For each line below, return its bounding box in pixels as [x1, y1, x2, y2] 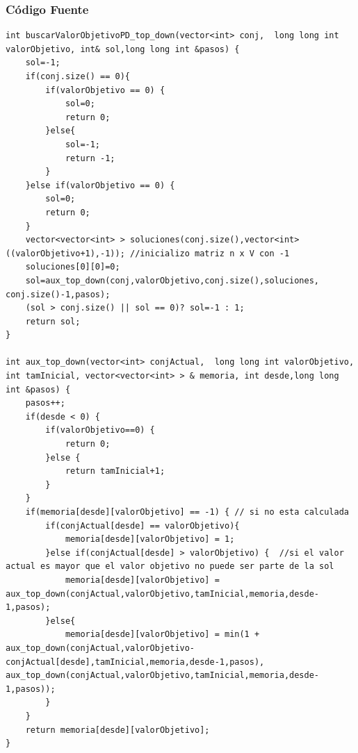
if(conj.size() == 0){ [25, 72, 130, 81]
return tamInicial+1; [65, 466, 165, 477]
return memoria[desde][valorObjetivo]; [25, 725, 210, 735]
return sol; [25, 316, 81, 326]
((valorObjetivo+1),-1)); [6, 248, 125, 258]
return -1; [65, 153, 115, 163]
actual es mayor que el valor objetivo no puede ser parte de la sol [6, 561, 334, 572]
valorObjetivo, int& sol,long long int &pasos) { [6, 44, 240, 54]
